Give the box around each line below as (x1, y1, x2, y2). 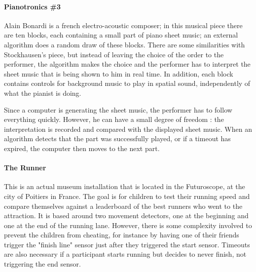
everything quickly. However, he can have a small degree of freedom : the (4, 114, 224, 124)
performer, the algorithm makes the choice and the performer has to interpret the (4, 59, 251, 69)
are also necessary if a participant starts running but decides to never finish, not (4, 249, 247, 259)
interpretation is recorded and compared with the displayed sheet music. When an (4, 123, 252, 134)
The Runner (4, 162, 46, 173)
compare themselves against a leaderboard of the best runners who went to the (4, 200, 243, 211)
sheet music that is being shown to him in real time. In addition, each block (4, 68, 233, 78)
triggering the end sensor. (4, 259, 81, 269)
